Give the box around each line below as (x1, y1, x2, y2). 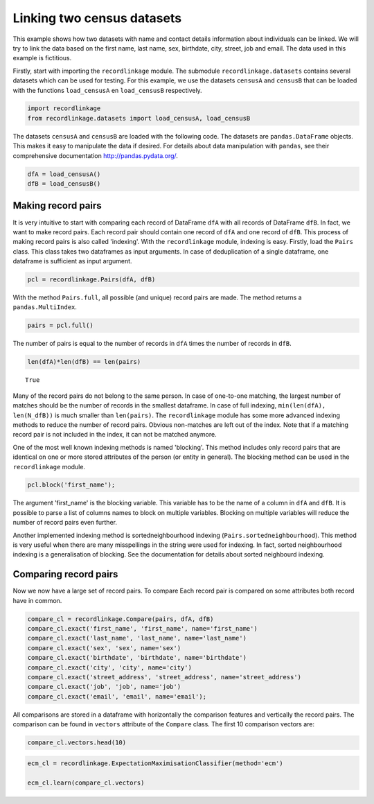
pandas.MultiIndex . (12, 303, 78, 311)
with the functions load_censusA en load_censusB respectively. (12, 86, 202, 94)
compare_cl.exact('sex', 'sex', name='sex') (27, 644, 181, 652)
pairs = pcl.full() (27, 322, 93, 329)
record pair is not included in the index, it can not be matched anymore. (12, 430, 217, 439)
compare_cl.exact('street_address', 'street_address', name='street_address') (27, 673, 301, 681)
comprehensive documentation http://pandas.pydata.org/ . (12, 151, 178, 159)
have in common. (12, 596, 62, 604)
